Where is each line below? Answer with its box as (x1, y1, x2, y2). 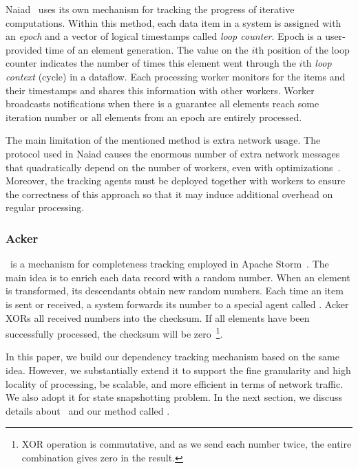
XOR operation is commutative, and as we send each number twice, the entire (21, 437, 352, 451)
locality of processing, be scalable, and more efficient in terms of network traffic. (6, 376, 344, 391)
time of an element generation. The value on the (45, 42, 249, 56)
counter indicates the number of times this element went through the (6, 56, 296, 70)
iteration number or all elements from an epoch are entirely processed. (6, 109, 302, 124)
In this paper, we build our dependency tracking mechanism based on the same (6, 349, 339, 364)
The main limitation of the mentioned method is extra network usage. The (6, 133, 321, 147)
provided (6, 42, 42, 56)
